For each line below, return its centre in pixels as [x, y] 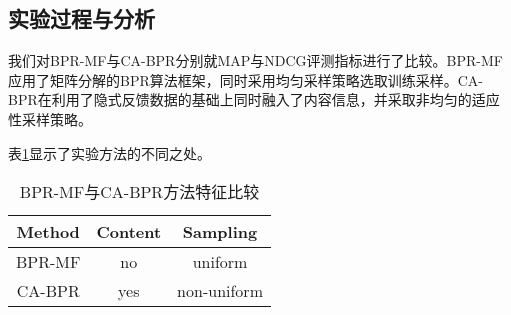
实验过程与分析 [81, 18]
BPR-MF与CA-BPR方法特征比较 [139, 192]
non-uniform [220, 291]
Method [48, 232]
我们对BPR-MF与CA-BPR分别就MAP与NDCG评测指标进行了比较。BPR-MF [255, 60]
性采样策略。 [50, 118]
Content [129, 232]
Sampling [220, 232]
